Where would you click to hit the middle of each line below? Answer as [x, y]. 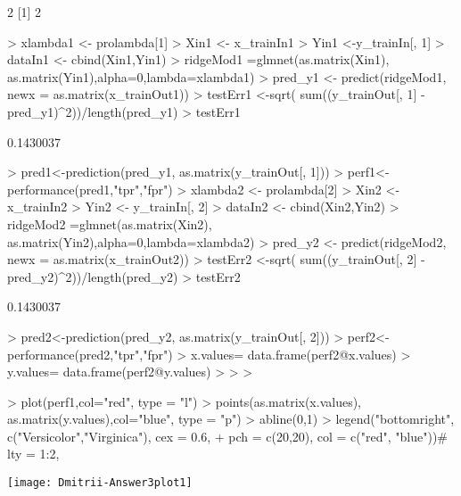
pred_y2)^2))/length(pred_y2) [93, 276]
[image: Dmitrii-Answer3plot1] [100, 483]
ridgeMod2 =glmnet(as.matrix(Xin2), [110, 223]
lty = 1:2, [33, 454]
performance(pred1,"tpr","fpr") [90, 189]
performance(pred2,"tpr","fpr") [90, 354]
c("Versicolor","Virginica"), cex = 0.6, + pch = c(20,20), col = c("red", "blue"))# [228, 436]
